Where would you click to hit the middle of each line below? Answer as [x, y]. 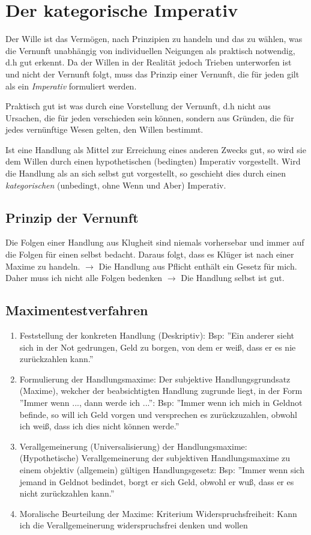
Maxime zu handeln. [43, 266]
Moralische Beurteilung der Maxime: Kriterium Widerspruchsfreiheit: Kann [158, 513]
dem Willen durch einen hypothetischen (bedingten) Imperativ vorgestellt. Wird [153, 161]
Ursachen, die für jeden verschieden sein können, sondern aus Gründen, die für [150, 117]
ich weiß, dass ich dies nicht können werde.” [99, 426]
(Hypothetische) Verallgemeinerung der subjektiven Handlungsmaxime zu [155, 458]
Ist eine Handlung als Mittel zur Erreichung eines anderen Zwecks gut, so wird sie [156, 149]
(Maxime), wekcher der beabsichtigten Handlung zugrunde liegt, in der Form [161, 391]
